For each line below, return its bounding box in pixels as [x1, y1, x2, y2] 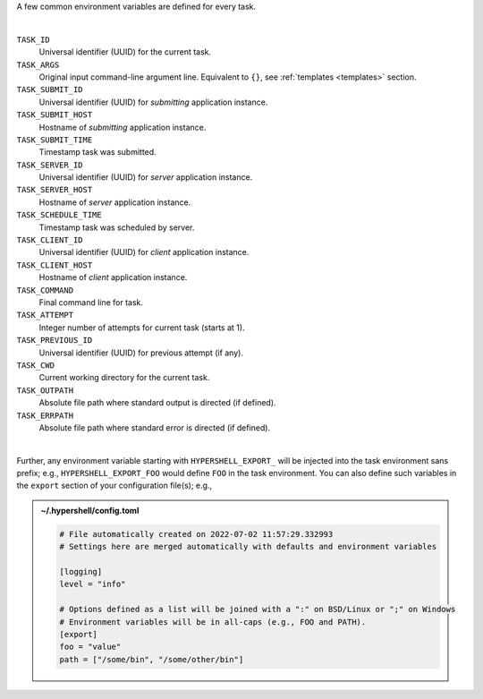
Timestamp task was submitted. [38, 147, 157, 158]
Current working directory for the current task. [38, 372, 210, 383]
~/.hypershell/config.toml [40, 505, 140, 516]
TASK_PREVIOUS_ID [16, 336, 93, 345]
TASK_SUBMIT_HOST [16, 110, 93, 120]
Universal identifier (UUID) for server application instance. [38, 172, 253, 183]
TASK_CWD [16, 360, 55, 371]
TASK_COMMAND [16, 285, 74, 295]
